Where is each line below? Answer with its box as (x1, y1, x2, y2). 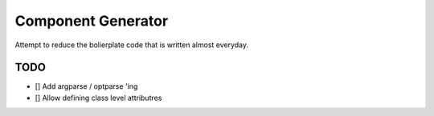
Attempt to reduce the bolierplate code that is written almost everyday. (14, 40, 249, 50)
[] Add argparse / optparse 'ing (35, 82, 138, 91)
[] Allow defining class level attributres (35, 93, 162, 102)
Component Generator (14, 12, 169, 30)
